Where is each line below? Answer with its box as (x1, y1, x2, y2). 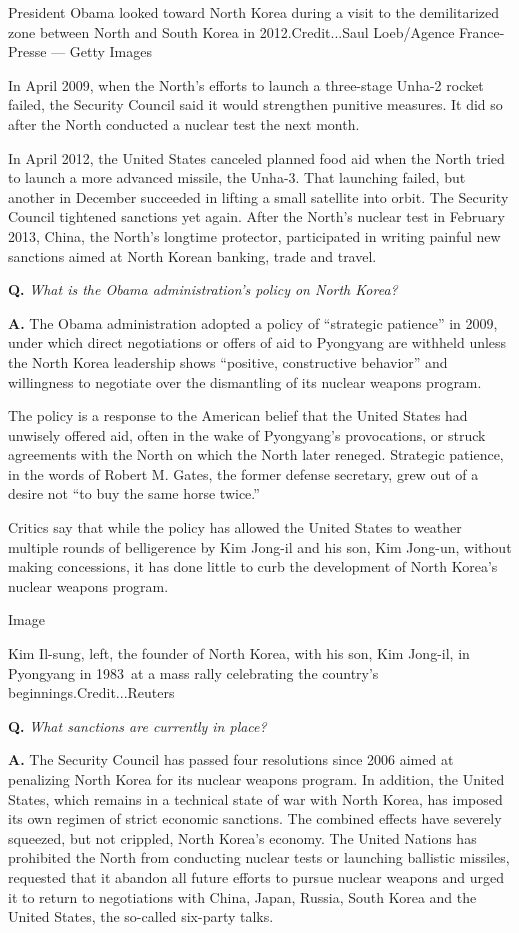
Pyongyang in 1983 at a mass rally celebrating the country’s (8, 662, 379, 683)
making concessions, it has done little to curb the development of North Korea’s (8, 556, 498, 577)
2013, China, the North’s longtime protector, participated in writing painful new (8, 225, 501, 246)
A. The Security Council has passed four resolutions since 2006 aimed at (8, 749, 454, 770)
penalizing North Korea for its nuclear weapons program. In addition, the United (8, 769, 505, 789)
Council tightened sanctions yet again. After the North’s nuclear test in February (8, 206, 505, 227)
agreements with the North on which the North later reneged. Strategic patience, (8, 444, 504, 465)
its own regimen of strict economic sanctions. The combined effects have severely (8, 808, 502, 829)
